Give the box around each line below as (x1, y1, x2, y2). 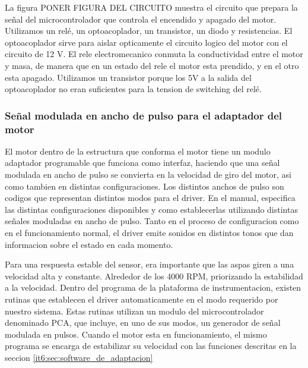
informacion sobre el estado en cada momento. (5, 238, 173, 250)
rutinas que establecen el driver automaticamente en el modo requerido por (5, 293, 278, 306)
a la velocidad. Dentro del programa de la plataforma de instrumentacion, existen (5, 281, 301, 294)
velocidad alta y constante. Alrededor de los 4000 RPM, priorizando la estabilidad (5, 269, 303, 282)
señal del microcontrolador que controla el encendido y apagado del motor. (5, 12, 277, 25)
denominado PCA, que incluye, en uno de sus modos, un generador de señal (5, 316, 281, 329)
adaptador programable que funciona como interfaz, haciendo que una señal (5, 156, 280, 169)
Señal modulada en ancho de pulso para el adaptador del (5, 108, 282, 122)
